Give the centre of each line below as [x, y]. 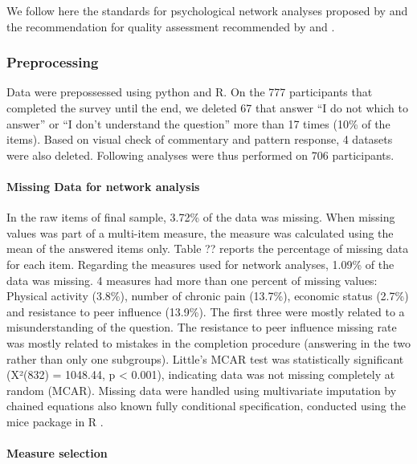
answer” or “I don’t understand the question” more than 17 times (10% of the [198, 123]
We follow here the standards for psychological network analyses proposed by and [207, 10]
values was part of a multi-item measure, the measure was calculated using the [200, 232]
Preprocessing [53, 62]
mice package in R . [55, 421]
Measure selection [57, 453]
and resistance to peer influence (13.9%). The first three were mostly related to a [206, 311]
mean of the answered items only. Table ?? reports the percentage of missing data [208, 248]
